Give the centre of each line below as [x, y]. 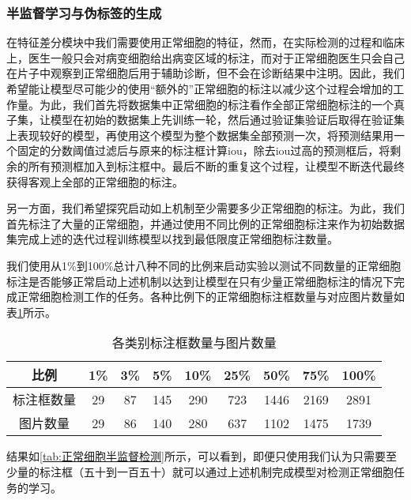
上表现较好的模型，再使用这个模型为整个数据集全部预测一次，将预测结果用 [200, 135]
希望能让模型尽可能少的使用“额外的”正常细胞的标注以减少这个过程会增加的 [200, 88]
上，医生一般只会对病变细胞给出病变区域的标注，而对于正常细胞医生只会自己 [205, 57]
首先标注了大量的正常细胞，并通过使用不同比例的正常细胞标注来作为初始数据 [205, 223]
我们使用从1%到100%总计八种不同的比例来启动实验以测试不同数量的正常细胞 [204, 265]
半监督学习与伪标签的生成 [84, 12]
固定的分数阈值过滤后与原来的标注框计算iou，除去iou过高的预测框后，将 [204, 150]
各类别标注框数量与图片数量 [194, 343]
